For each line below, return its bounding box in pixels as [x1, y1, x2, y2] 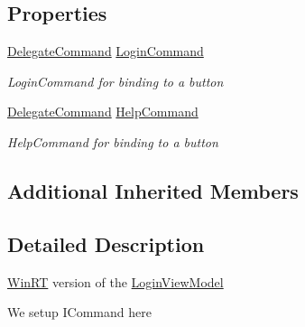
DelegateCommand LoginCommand [7, 42, 204, 61]
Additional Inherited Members [7, 176, 299, 204]
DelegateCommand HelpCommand [7, 102, 199, 121]
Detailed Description [7, 229, 205, 257]
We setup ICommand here [7, 303, 152, 322]
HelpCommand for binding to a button [7, 132, 218, 151]
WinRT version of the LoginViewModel [7, 272, 224, 291]
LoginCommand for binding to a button [7, 71, 224, 90]
